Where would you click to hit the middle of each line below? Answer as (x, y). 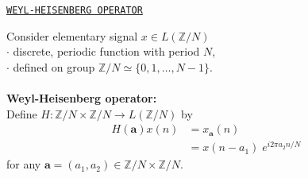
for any (24, 164)
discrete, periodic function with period (106, 51)
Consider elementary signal (72, 35)
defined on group (54, 66)
